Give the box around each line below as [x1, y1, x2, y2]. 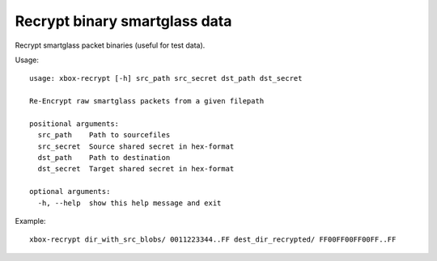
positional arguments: [29, 119, 120, 128]
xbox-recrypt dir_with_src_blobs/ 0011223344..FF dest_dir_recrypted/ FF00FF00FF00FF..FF [29, 235, 397, 244]
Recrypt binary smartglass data [15, 12, 232, 30]
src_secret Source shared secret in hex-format [37, 141, 235, 151]
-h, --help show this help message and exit [37, 198, 222, 208]
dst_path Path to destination [37, 154, 171, 162]
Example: [15, 217, 46, 226]
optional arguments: [29, 187, 111, 196]
